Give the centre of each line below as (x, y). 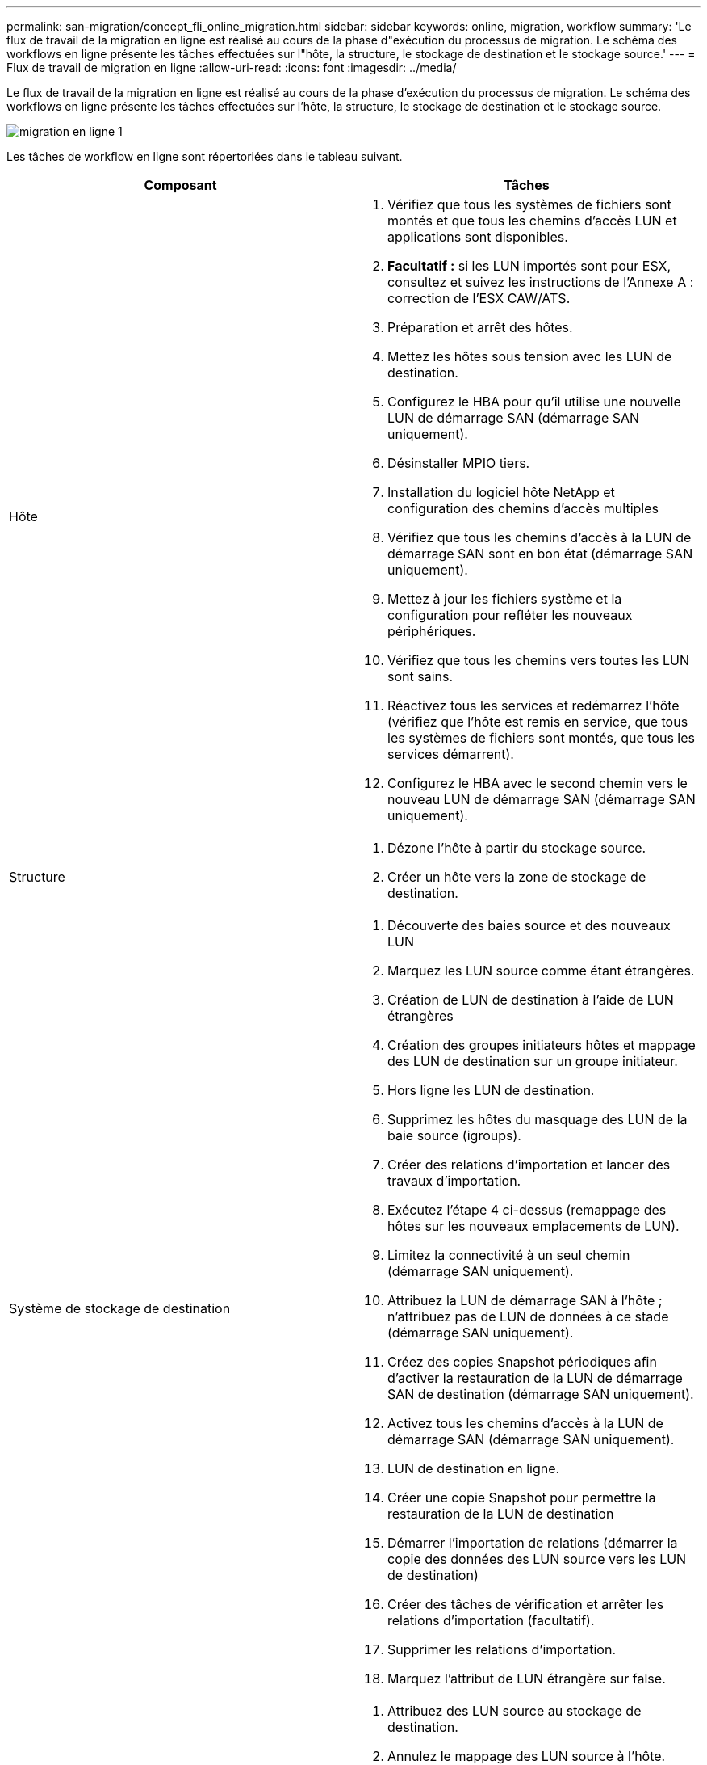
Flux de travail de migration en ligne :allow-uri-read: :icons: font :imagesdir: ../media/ (232, 67)
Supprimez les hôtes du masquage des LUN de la (538, 1119)
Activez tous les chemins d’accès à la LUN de (525, 1423)
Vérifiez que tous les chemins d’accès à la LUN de (540, 537)
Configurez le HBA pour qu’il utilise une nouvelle (534, 402)
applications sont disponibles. (478, 237)
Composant (180, 185)
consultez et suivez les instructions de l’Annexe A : (541, 282)
